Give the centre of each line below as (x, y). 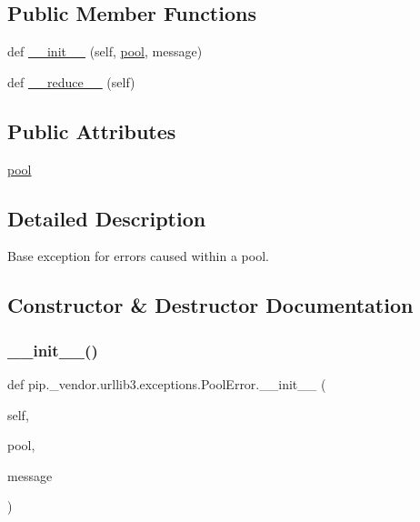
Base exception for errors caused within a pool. (138, 256)
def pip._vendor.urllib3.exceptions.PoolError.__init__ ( (167, 383)
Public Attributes (92, 130)
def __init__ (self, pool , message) (105, 51)
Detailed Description (107, 218)
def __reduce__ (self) (71, 81)
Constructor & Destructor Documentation (210, 305)
